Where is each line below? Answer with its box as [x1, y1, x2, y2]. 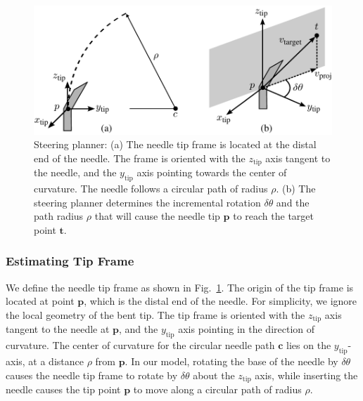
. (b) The [276, 181, 316, 196]
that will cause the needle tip [94, 209, 220, 223]
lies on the [286, 338, 331, 353]
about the [193, 367, 235, 382]
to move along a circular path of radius [133, 382, 302, 397]
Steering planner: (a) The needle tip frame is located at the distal [34, 137, 317, 152]
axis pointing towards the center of [136, 165, 287, 180]
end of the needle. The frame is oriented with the [34, 150, 246, 165]
